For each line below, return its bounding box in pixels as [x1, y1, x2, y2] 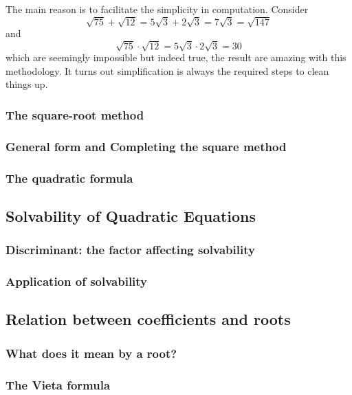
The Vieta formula [5, 376, 111, 393]
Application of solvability [5, 273, 148, 290]
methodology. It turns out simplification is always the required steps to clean [5, 63, 329, 78]
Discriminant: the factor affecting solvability [5, 241, 255, 258]
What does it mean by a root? [5, 344, 177, 361]
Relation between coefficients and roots [5, 308, 291, 330]
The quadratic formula [5, 169, 133, 186]
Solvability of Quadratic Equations [5, 205, 256, 226]
